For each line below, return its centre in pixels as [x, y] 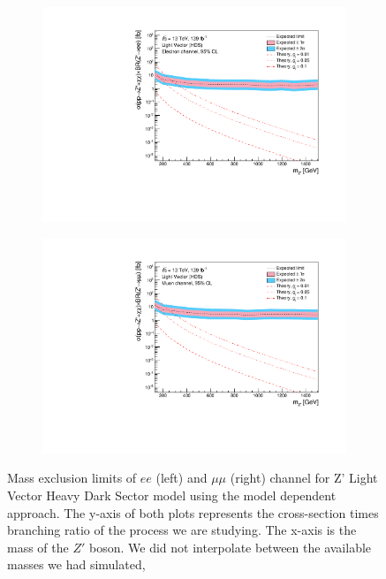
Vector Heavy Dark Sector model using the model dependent [172, 495]
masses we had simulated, [76, 564]
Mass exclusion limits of [72, 478]
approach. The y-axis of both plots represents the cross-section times [193, 512]
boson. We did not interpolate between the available [231, 547]
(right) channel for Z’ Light [304, 478]
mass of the [38, 547]
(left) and [182, 478]
